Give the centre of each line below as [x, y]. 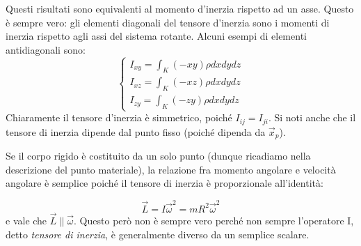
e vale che [26, 220]
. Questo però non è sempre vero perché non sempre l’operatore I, [214, 220]
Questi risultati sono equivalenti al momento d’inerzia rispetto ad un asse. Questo [180, 8]
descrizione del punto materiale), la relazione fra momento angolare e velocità [171, 169]
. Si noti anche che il [312, 117]
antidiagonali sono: [46, 49]
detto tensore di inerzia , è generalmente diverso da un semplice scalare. [158, 234]
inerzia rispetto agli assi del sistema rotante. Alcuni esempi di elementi [156, 36]
